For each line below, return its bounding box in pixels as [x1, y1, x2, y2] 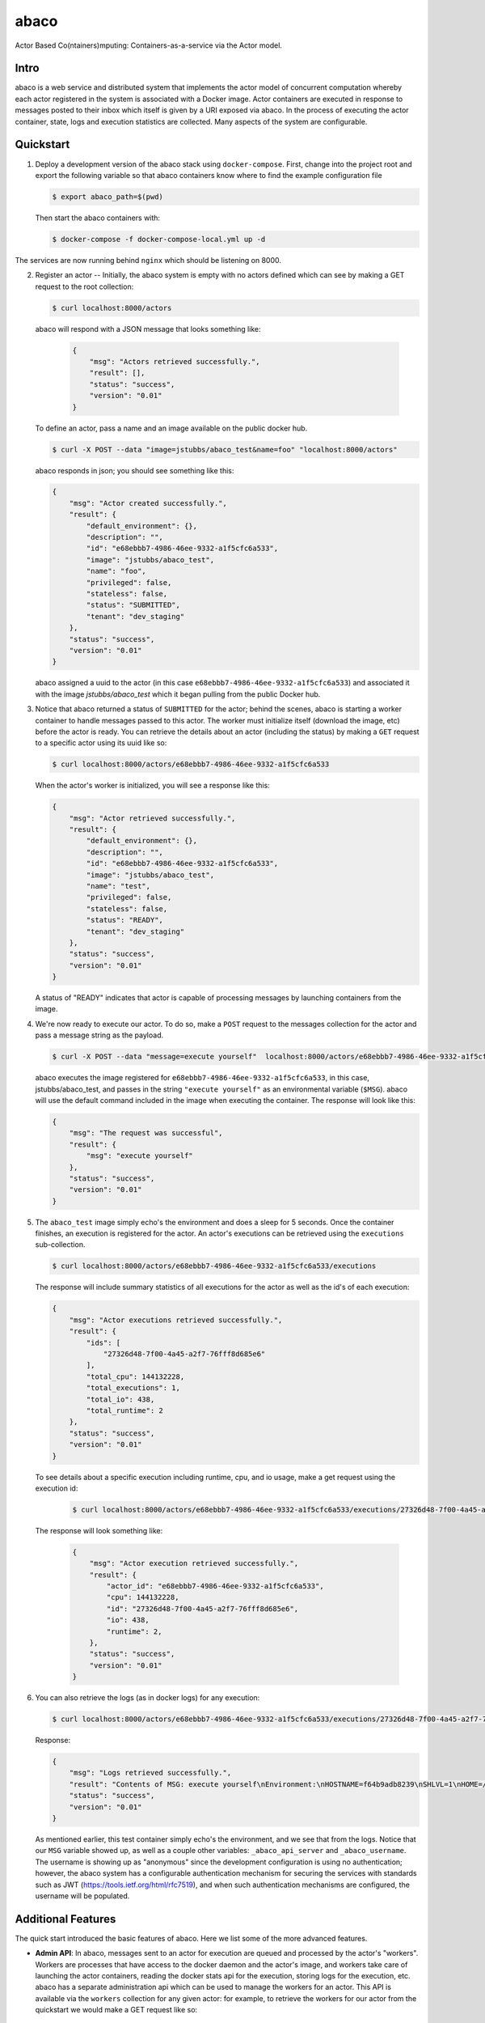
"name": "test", [86, 881, 151, 890]
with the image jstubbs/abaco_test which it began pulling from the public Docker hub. [35, 689, 321, 699]
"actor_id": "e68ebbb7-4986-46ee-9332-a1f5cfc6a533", [106, 1582, 324, 1591]
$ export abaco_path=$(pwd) [52, 192, 163, 201]
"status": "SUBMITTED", [86, 600, 181, 610]
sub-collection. [35, 1240, 86, 1249]
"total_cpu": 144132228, [86, 1372, 185, 1381]
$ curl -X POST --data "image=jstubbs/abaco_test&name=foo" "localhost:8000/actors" [52, 445, 398, 454]
